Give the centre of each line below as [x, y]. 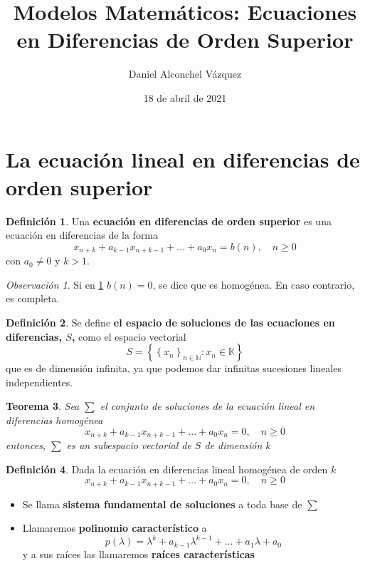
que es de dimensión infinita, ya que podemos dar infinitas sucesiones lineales [174, 368]
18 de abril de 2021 [185, 97]
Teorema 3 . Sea [43, 406]
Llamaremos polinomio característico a [115, 528]
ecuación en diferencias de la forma [82, 235]
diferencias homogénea [54, 420]
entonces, [26, 445]
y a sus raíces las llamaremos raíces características [138, 554]
